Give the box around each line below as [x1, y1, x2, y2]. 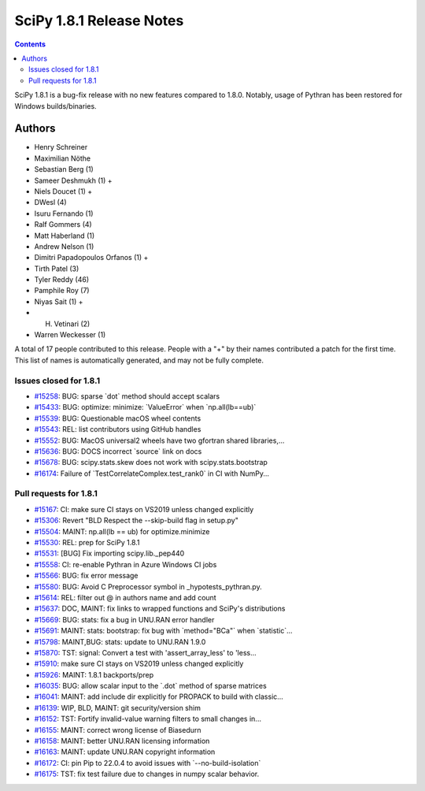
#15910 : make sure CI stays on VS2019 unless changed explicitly [34, 659, 244, 669]
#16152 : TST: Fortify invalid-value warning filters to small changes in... [34, 714, 261, 724]
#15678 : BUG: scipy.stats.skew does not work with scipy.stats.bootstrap [34, 458, 268, 467]
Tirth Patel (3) [34, 264, 79, 273]
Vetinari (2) [54, 319, 91, 329]
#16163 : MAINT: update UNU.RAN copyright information [34, 747, 216, 756]
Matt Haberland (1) [34, 231, 95, 240]
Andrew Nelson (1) [34, 241, 94, 251]
